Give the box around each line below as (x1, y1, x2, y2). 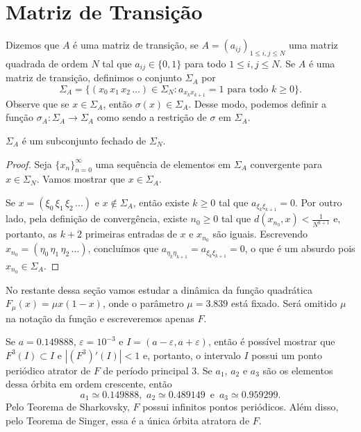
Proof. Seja (6, 156, 52, 171)
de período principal (103, 363, 189, 377)
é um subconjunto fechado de (22, 133, 146, 148)
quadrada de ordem (6, 56, 88, 70)
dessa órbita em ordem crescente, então (6, 376, 172, 391)
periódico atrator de (6, 363, 91, 377)
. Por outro (294, 195, 342, 209)
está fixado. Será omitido (231, 296, 337, 310)
